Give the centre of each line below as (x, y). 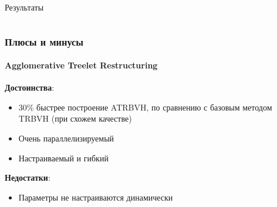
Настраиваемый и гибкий (63, 158)
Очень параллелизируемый (66, 138)
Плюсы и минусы (44, 41)
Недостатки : (28, 177)
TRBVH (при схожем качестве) (75, 118)
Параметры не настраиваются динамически (96, 197)
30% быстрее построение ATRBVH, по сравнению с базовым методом (145, 107)
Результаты (24, 7)
